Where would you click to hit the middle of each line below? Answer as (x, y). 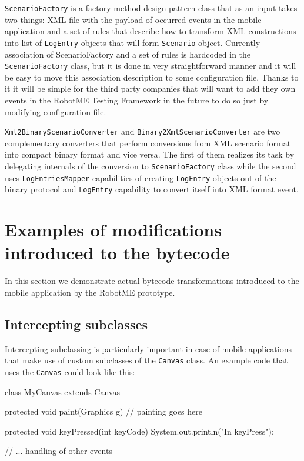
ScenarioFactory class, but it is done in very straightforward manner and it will (151, 66)
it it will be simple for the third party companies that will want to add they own (150, 88)
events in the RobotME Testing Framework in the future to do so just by (137, 100)
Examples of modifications (113, 230)
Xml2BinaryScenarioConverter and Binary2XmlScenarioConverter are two (143, 131)
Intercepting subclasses (76, 324)
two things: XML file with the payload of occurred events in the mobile (133, 19)
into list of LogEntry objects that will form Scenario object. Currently (133, 42)
